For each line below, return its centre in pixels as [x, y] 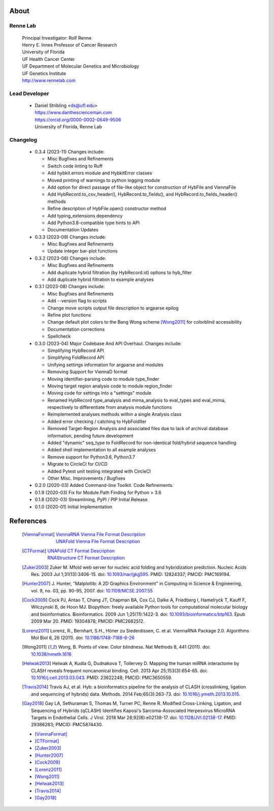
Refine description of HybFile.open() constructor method [107, 208]
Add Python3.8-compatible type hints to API [93, 223]
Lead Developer [29, 93]
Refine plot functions [69, 315]
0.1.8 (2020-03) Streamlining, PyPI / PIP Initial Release [91, 500]
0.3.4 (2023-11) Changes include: [70, 152]
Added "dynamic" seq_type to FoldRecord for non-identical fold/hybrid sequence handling [142, 443]
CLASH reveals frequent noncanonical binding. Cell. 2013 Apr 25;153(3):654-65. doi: [119, 671]
